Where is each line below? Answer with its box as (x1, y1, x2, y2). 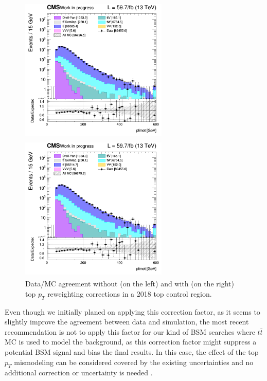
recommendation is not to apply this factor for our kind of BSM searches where (5, 326, 255, 337)
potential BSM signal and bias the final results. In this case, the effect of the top (5, 347, 259, 357)
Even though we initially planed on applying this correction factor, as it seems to (5, 306, 260, 317)
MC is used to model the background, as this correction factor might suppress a (5, 336, 257, 347)
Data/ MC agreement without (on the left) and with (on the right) (25, 278, 234, 289)
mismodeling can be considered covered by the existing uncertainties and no (14, 356, 254, 367)
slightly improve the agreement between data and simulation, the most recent (5, 316, 249, 327)
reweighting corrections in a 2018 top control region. (47, 288, 212, 299)
